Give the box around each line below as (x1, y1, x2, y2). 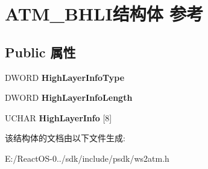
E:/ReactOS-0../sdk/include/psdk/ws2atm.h (5, 151, 169, 164)
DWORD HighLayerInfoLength (5, 91, 133, 104)
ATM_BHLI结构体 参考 (5, 1, 204, 26)
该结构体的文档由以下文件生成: (5, 132, 125, 144)
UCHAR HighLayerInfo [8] (5, 111, 112, 124)
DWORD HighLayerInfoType (5, 71, 125, 83)
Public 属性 (5, 42, 76, 61)
